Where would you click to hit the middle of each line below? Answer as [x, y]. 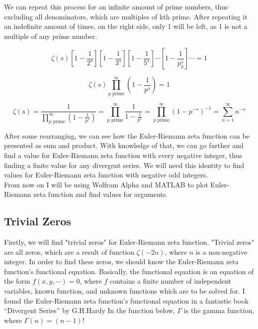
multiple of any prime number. [51, 36]
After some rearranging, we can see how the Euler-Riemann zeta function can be [127, 135]
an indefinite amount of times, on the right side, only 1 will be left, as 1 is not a [126, 26]
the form [17, 281]
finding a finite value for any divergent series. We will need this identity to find [124, 165]
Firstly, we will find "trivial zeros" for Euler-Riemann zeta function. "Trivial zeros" [129, 242]
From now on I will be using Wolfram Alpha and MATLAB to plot [106, 184]
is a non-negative [221, 251]
